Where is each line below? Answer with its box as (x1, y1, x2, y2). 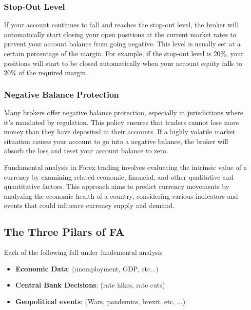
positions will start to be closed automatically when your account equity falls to (4, 58, 242, 68)
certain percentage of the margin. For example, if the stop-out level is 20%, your (4, 48, 244, 58)
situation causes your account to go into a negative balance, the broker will (4, 136, 228, 146)
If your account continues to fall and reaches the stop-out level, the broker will (4, 20, 238, 30)
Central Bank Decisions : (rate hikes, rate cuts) (15, 280, 165, 290)
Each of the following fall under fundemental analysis (4, 247, 163, 257)
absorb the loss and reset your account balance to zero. (4, 145, 168, 156)
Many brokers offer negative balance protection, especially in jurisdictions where (4, 107, 243, 117)
